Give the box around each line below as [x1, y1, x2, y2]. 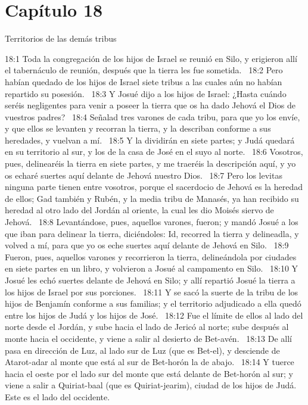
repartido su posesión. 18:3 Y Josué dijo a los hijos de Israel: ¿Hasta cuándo [5, 87, 287, 99]
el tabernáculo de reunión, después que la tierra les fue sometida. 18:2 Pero [5, 64, 283, 76]
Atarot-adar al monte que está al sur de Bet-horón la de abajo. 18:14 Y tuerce [5, 356, 294, 368]
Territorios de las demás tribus [5, 32, 117, 45]
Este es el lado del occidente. [5, 390, 110, 403]
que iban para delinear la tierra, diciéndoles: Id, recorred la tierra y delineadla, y [5, 227, 299, 239]
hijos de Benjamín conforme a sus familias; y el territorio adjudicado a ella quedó [5, 297, 301, 310]
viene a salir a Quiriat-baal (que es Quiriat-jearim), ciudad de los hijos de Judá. [5, 379, 297, 391]
